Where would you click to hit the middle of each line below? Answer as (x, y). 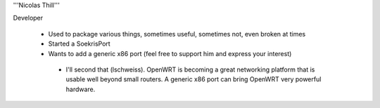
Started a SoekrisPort (79, 44)
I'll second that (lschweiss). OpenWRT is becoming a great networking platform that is (190, 69)
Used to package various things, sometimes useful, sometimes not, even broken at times (177, 34)
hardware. (81, 89)
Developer (28, 18)
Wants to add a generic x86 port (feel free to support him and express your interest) (170, 53)
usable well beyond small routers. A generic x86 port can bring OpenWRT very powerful (194, 79)
